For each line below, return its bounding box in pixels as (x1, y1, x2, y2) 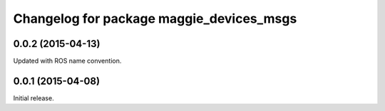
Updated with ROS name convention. (13, 57, 122, 65)
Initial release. (13, 93, 54, 102)
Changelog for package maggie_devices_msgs (13, 11, 297, 26)
